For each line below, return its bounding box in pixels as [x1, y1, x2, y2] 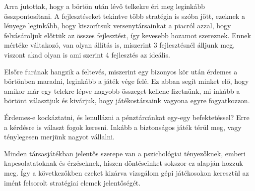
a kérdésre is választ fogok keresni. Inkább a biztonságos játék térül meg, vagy [4, 122, 242, 132]
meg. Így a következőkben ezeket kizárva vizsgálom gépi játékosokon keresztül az [4, 167, 249, 178]
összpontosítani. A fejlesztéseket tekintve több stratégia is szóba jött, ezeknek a [4, 10, 245, 21]
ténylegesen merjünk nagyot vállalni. [4, 131, 115, 142]
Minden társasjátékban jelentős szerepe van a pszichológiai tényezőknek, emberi [4, 148, 246, 158]
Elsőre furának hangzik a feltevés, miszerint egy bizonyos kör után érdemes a [4, 66, 238, 76]
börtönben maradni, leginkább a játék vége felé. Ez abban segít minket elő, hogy [4, 76, 249, 86]
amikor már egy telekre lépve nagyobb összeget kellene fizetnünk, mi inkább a [4, 85, 240, 96]
